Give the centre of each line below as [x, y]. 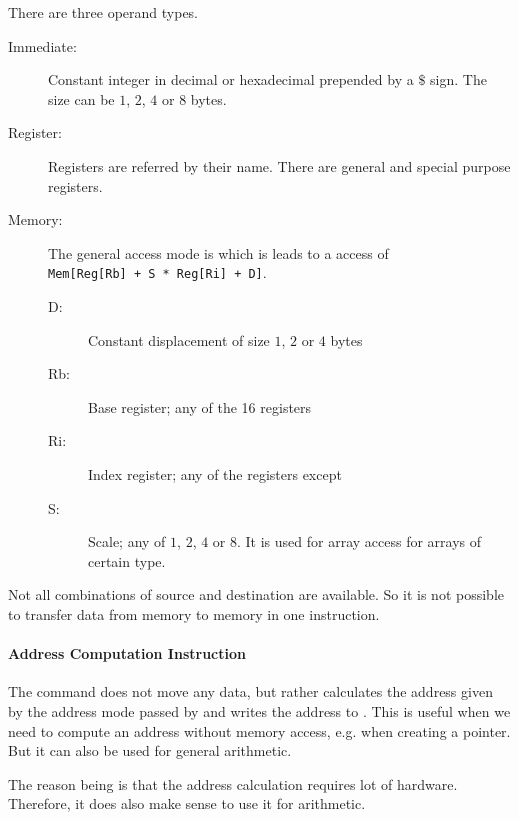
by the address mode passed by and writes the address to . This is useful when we [259, 710]
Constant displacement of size [179, 339]
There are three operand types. [103, 12]
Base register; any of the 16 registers [200, 406]
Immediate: [42, 45]
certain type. [127, 560]
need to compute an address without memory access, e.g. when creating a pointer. [259, 730]
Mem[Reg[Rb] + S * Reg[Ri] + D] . [157, 272]
